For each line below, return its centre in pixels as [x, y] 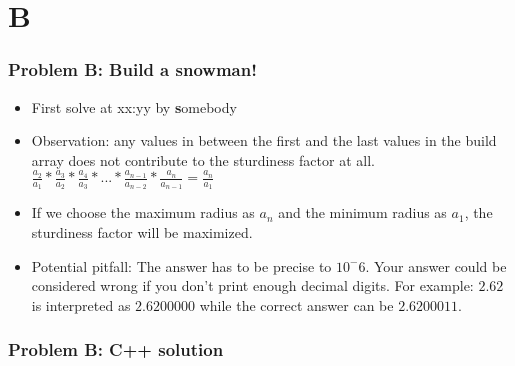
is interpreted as [81, 304]
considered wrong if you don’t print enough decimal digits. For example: [252, 285]
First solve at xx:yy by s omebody [134, 106]
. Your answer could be [436, 265]
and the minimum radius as [362, 212]
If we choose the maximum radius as [143, 212]
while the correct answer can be [296, 304]
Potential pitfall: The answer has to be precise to [181, 265]
